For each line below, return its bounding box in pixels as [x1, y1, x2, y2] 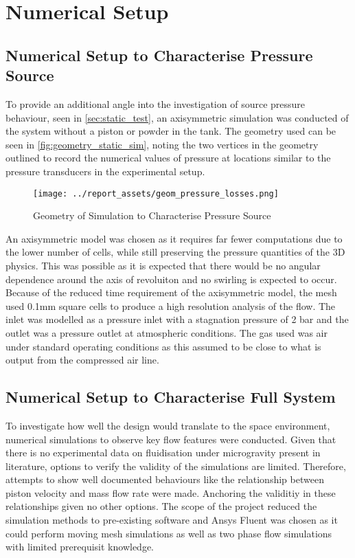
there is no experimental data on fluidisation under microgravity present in [5, 445, 321, 460]
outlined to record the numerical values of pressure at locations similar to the [5, 150, 331, 165]
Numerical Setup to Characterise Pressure [5, 44, 313, 65]
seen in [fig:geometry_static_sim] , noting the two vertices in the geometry [5, 137, 319, 151]
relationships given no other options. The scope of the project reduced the [5, 499, 317, 513]
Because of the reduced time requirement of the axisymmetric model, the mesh [5, 285, 337, 300]
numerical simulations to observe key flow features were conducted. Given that [5, 432, 336, 446]
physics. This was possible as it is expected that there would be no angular [5, 258, 321, 272]
